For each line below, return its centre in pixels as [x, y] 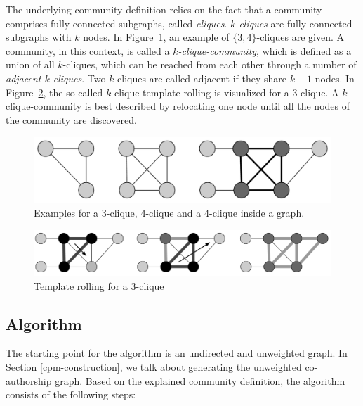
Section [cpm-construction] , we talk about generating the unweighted [154, 366]
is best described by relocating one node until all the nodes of [217, 106]
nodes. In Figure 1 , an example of [156, 37]
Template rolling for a [81, 285]
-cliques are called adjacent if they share [200, 78]
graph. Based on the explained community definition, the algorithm [200, 380]
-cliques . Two [78, 78]
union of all [30, 64]
